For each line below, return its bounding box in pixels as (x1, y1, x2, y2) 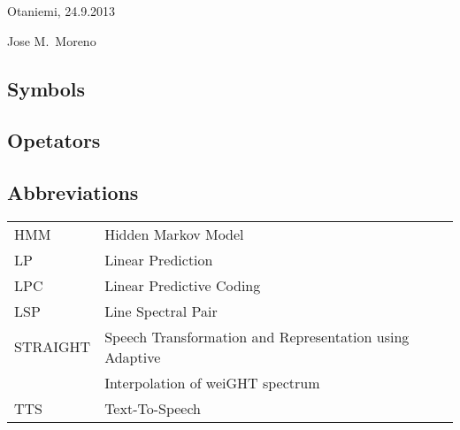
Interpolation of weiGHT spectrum (104, 372, 320, 393)
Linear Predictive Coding (104, 274, 261, 296)
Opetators (7, 127, 101, 154)
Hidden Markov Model (104, 223, 244, 244)
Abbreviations (7, 179, 139, 206)
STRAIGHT (14, 336, 91, 357)
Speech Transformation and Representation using (104, 326, 410, 347)
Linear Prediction (104, 249, 213, 270)
